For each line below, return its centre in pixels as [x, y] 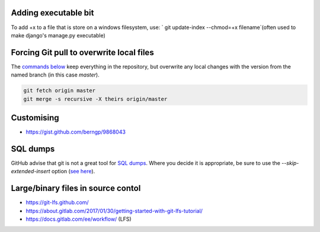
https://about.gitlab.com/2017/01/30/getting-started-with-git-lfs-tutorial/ [114, 211]
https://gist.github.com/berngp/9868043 [76, 132]
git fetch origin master [60, 91]
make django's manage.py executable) [58, 35]
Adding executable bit [52, 13]
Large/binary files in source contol [76, 188]
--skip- [290, 163]
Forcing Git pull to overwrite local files [82, 53]
